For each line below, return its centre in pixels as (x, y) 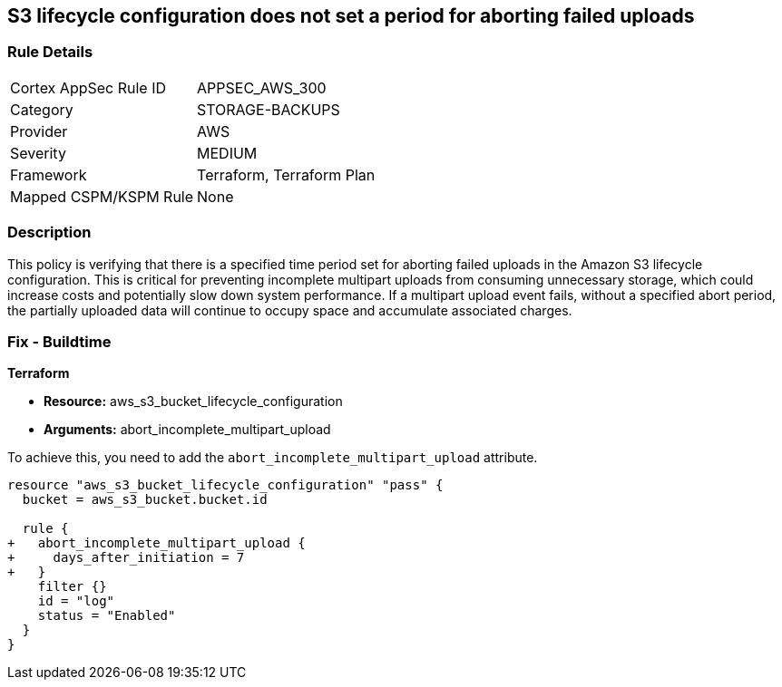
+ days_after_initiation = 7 (126, 558)
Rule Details (50, 52)
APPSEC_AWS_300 (262, 87)
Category (42, 109)
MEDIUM (227, 153)
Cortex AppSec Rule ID (88, 87)
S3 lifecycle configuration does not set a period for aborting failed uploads (351, 16)
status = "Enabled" (107, 616)
